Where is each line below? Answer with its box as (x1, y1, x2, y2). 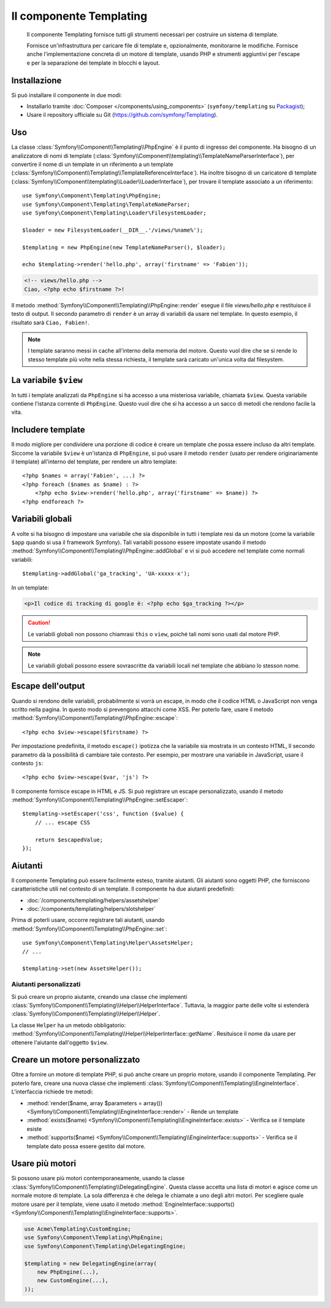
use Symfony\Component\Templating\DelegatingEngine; (24, 1242, 186, 1250)
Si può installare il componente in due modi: (11, 91, 122, 98)
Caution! (28, 619, 51, 626)
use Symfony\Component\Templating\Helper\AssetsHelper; (22, 939, 194, 947)
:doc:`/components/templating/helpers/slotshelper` (26, 905, 156, 913)
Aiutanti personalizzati (11, 980, 81, 989)
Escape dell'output (11, 681, 85, 691)
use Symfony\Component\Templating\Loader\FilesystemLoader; (22, 210, 207, 216)
